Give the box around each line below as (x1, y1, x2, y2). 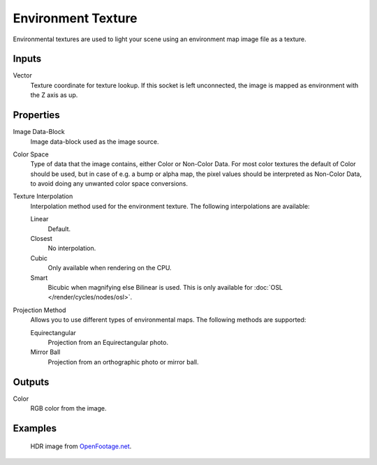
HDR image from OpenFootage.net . (30, 442, 132, 450)
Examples (13, 422, 57, 434)
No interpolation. (47, 244, 96, 253)
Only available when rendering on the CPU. (47, 264, 172, 272)
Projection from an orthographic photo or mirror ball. (47, 357, 199, 366)
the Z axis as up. (30, 91, 78, 99)
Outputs (13, 376, 50, 387)
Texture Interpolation (13, 192, 73, 200)
